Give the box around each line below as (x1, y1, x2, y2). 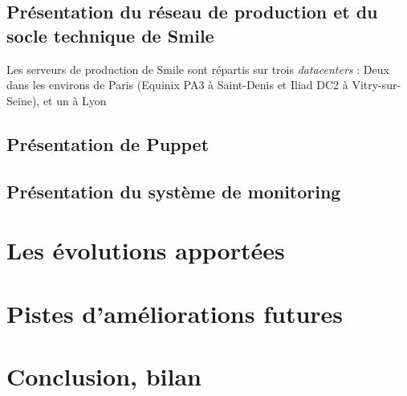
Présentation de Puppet (6, 131, 210, 156)
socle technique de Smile (6, 22, 214, 47)
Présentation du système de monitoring (6, 178, 341, 203)
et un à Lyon (43, 92, 107, 108)
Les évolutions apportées (6, 234, 285, 267)
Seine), (6, 92, 40, 108)
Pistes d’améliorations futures (6, 296, 344, 329)
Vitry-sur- (352, 76, 401, 93)
